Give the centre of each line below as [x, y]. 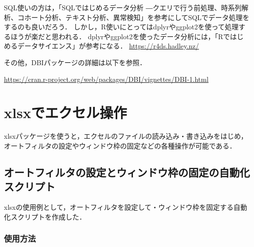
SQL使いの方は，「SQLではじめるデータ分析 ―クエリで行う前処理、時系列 [123, 7]
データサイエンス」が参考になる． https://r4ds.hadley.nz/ [108, 46]
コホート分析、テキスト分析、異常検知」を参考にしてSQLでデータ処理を [133, 17]
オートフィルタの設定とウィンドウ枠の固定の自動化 [127, 172]
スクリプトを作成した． [48, 216]
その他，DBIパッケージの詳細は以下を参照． [75, 62]
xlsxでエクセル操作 [65, 112]
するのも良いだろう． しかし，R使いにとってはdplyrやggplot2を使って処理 [121, 27]
